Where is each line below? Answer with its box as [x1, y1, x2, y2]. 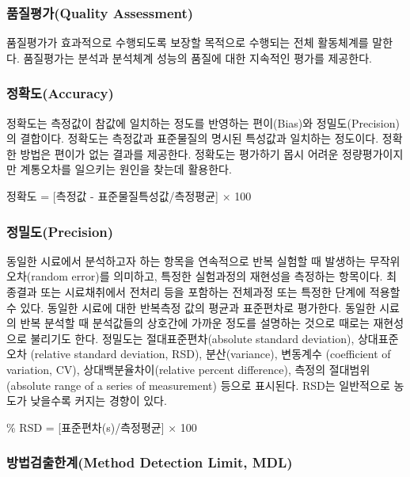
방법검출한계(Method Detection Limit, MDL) [6, 452, 293, 472]
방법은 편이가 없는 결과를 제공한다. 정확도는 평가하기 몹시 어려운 [20, 145, 339, 162]
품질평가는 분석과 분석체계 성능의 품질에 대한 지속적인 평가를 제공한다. [23, 49, 372, 66]
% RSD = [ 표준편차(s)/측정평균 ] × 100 [6, 418, 197, 435]
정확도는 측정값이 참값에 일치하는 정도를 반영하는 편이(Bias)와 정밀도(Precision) [6, 114, 400, 131]
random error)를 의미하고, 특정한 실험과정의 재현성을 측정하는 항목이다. [31, 268, 383, 284]
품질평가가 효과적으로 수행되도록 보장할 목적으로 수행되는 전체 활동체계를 [6, 34, 369, 51]
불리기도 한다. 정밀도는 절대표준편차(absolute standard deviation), [30, 330, 355, 346]
